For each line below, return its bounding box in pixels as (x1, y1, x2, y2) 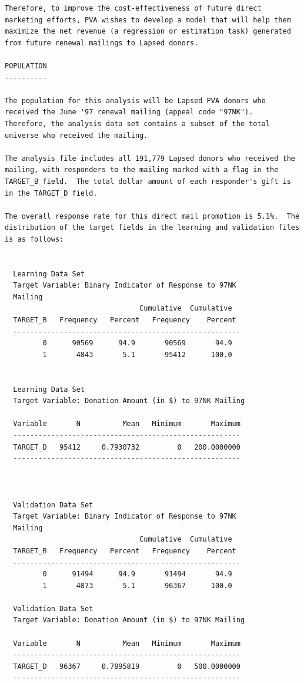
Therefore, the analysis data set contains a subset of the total (5, 119, 270, 128)
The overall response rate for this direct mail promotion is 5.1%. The (5, 212, 300, 220)
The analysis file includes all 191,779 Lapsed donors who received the (5, 154, 295, 163)
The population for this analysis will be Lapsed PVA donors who (5, 96, 266, 105)
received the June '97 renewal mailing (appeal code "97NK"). (5, 108, 253, 117)
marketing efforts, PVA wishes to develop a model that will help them (5, 15, 291, 24)
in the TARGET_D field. (5, 189, 98, 197)
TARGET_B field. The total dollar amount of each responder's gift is (5, 177, 291, 186)
